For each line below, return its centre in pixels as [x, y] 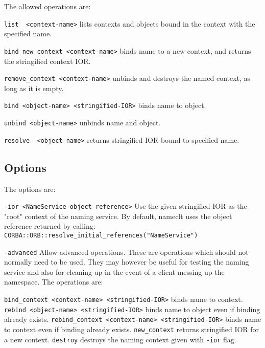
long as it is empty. [34, 88]
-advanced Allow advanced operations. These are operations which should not [126, 252]
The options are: [30, 189]
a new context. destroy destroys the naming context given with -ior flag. [120, 339]
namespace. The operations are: [54, 282]
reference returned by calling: [50, 226]
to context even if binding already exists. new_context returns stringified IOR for [132, 329]
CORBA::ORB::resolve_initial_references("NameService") [101, 235]
